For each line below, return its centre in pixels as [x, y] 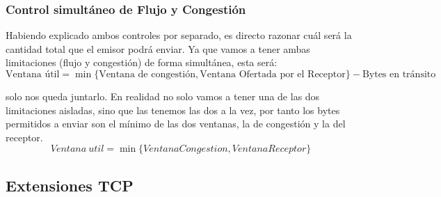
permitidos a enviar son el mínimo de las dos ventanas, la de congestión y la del [176, 124]
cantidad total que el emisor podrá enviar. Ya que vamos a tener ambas [158, 48]
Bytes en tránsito [399, 74]
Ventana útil [33, 74]
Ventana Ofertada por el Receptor [273, 74]
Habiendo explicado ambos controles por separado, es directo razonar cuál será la [179, 35]
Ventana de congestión [147, 74]
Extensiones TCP [70, 185]
